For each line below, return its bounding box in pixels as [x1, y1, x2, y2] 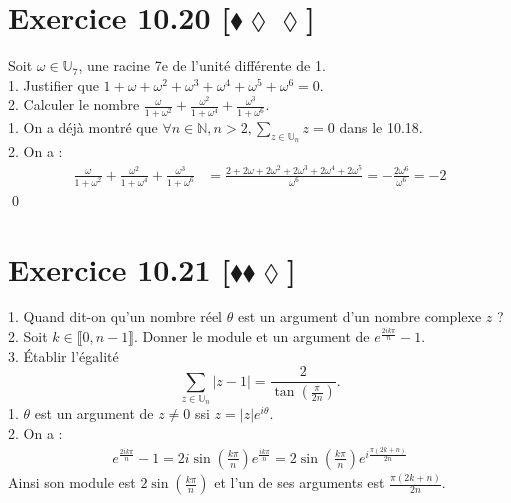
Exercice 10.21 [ [8, 248, 231, 289]
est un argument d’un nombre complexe [237, 306, 482, 327]
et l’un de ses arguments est [214, 472, 385, 493]
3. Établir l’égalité [8, 345, 119, 366]
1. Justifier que [8, 74, 99, 95]
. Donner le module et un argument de [134, 326, 370, 347]
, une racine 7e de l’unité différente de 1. [78, 55, 326, 76]
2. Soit [8, 326, 48, 347]
